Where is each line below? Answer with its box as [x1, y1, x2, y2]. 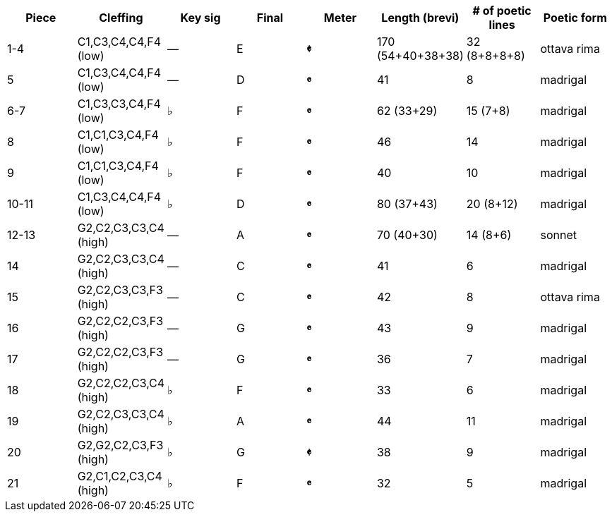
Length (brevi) [381, 11, 460, 25]
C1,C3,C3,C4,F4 [77, 97, 161, 111]
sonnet [540, 228, 577, 242]
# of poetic [472, 4, 532, 18]
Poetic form [543, 11, 607, 25]
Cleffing [99, 11, 143, 25]
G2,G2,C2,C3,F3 [77, 438, 164, 452]
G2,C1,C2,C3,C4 [77, 469, 162, 483]
